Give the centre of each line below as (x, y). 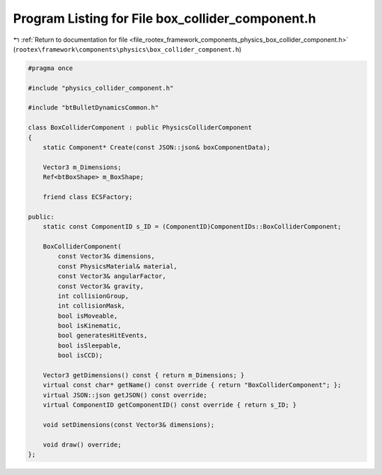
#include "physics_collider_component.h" (101, 88)
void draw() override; (82, 445)
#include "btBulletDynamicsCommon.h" (93, 108)
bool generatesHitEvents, (103, 336)
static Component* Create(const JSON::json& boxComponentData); (157, 148)
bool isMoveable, (88, 316)
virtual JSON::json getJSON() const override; (125, 395)
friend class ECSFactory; (88, 197)
